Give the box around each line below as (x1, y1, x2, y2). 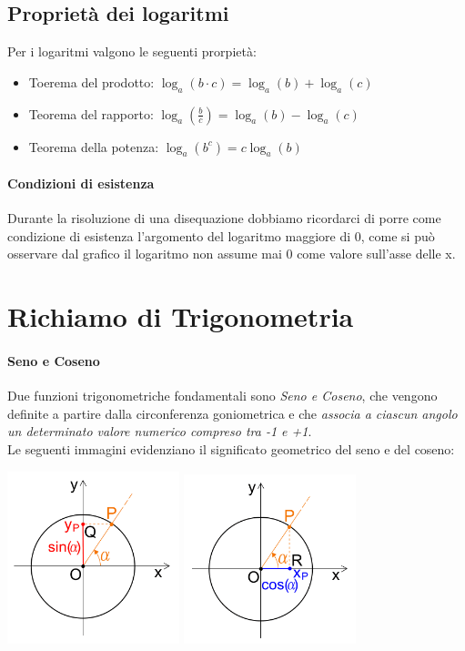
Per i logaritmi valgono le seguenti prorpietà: (7, 42, 257, 61)
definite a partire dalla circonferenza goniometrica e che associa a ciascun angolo (7, 403, 458, 422)
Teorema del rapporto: (28, 104, 154, 123)
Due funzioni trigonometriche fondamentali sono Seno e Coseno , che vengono (7, 386, 438, 405)
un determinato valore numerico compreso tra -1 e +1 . (7, 422, 312, 441)
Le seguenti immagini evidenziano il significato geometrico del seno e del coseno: (7, 439, 455, 458)
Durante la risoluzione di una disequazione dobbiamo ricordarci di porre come (7, 209, 441, 228)
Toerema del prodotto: (28, 72, 155, 91)
